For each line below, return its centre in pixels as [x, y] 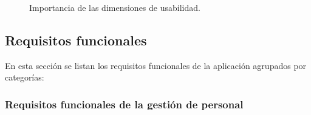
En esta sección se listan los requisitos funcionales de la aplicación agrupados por [156, 65]
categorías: [25, 77]
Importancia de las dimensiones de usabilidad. [115, 7]
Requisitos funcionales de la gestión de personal [124, 104]
